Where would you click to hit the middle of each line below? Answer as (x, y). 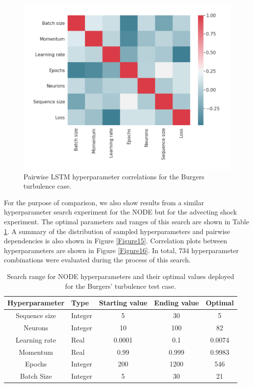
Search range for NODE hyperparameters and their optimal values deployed (121, 276)
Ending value (177, 303)
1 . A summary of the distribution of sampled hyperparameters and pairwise (117, 231)
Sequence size (36, 315)
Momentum (36, 352)
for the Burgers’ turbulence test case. (121, 286)
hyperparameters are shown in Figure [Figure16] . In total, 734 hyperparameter (121, 250)
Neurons (36, 327)
